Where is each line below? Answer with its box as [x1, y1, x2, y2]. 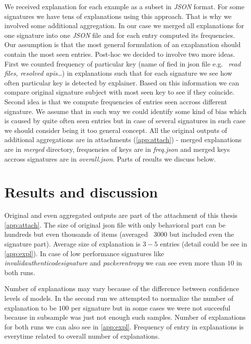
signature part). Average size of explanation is [4, 239, 141, 248]
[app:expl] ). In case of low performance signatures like [4, 248, 164, 258]
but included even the [169, 229, 234, 239]
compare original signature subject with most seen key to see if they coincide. [4, 87, 235, 97]
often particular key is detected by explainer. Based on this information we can [4, 77, 239, 87]
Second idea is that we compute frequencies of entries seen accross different [4, 96, 227, 106]
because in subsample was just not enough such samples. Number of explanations [4, 312, 246, 322]
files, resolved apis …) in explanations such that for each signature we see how [4, 68, 233, 78]
